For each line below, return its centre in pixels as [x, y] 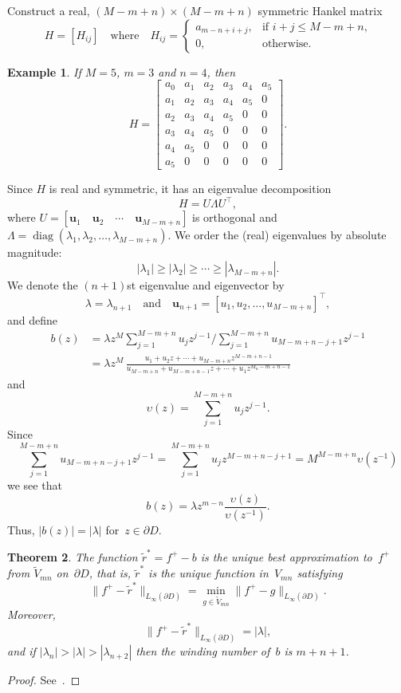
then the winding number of [203, 650]
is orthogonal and [235, 217]
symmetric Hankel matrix [320, 10]
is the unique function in [208, 573]
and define [33, 319]
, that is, [110, 573]
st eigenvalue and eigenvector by [206, 284]
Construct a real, [49, 10]
